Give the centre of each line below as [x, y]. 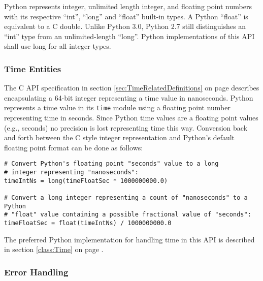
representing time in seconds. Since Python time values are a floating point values [131, 118]
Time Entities [33, 68]
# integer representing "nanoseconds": [71, 173]
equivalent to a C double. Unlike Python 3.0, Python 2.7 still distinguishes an [125, 26]
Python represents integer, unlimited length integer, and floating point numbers [128, 6]
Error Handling [36, 272]
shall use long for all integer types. [58, 46]
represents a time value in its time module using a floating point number [117, 107]
